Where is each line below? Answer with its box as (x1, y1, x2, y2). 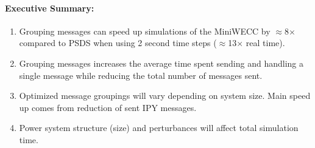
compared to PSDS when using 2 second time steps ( (19, 36, 217, 49)
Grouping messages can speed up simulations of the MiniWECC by (19, 24, 271, 37)
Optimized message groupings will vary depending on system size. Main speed (19, 89, 311, 102)
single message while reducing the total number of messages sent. (19, 69, 263, 81)
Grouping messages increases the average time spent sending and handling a (19, 56, 304, 69)
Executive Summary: (5, 1, 94, 14)
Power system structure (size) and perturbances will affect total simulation (19, 121, 299, 134)
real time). (246, 36, 285, 49)
